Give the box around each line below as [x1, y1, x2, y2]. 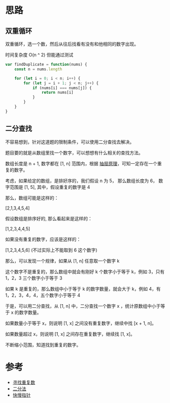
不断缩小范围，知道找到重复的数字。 [5, 341, 81, 348]
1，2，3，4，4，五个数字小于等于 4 [5, 292, 80, 298]
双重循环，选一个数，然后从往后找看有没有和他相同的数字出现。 [5, 41, 139, 47]
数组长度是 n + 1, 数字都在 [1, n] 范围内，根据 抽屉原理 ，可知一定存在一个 [5, 160, 157, 166]
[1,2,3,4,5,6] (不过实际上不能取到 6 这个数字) [5, 247, 97, 253]
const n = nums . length [14, 67, 62, 72]
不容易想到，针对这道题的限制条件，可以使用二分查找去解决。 [5, 138, 134, 145]
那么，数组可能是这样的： [5, 194, 59, 201]
